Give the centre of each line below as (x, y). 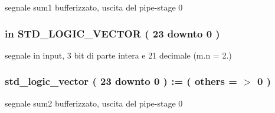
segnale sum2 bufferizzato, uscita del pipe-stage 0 (94, 103)
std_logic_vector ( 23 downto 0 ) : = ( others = (121, 81)
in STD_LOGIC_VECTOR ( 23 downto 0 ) (112, 33)
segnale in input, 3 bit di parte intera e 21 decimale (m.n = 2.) (118, 55)
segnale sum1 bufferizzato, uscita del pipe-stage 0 (94, 7)
